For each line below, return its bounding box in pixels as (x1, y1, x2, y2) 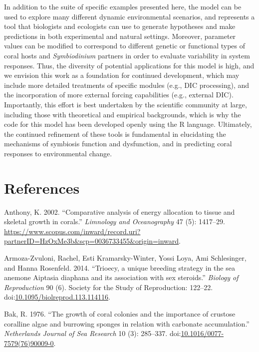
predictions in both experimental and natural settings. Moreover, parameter (4, 30, 236, 41)
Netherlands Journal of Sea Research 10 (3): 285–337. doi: (4, 328, 181, 339)
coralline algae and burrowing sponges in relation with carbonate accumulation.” (4, 318, 250, 329)
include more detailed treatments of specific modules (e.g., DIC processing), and (4, 79, 250, 90)
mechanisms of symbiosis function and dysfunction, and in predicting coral (4, 138, 232, 149)
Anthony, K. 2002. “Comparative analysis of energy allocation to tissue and (4, 206, 235, 217)
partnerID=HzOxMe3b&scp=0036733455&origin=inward (4, 236, 179, 246)
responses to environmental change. (4, 148, 112, 158)
